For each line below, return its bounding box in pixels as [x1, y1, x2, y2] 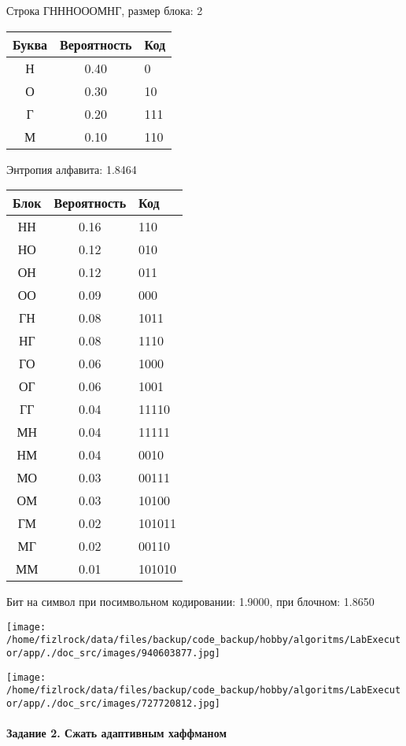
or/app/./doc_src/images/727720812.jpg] [6, 698, 221, 710]
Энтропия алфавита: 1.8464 [6, 161, 137, 177]
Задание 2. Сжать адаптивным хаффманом [6, 725, 227, 741]
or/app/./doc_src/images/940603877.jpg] [6, 648, 221, 659]
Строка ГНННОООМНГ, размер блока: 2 [6, 2, 203, 18]
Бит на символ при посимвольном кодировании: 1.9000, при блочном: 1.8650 [6, 593, 375, 610]
